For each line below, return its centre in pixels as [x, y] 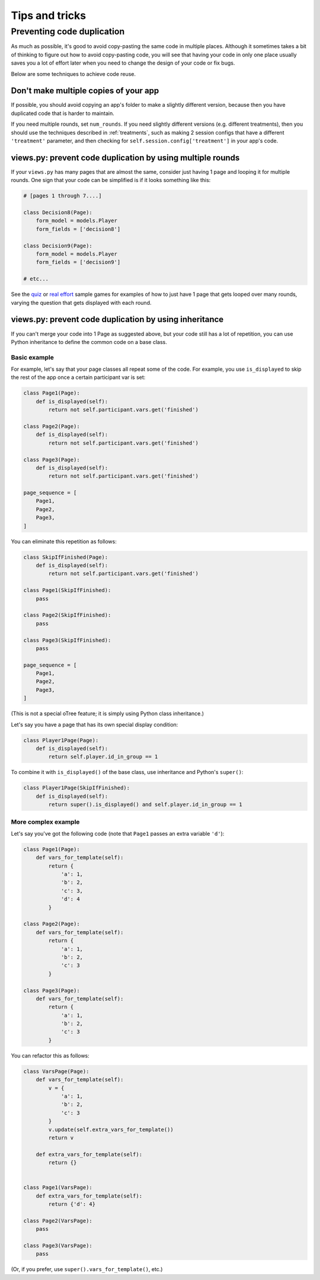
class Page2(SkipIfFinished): [67, 615]
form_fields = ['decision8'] [78, 229]
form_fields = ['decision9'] [78, 262]
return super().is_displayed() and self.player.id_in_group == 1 [145, 805]
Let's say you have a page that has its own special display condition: [95, 724]
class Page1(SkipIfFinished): [67, 590]
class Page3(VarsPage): [58, 1246]
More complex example [45, 822]
